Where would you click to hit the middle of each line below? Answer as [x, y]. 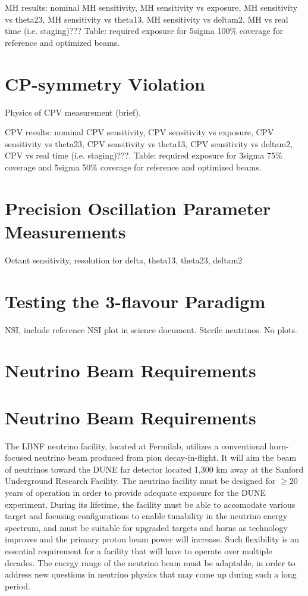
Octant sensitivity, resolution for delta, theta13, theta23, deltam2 [124, 260]
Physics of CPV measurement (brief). [73, 112]
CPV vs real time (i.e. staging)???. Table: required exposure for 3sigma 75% [144, 155]
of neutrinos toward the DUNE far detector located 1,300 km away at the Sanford [154, 469]
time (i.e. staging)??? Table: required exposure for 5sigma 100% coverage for [144, 31]
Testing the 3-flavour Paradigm [135, 301]
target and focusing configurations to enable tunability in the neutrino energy [146, 516]
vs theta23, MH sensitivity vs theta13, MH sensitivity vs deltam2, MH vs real [147, 19]
